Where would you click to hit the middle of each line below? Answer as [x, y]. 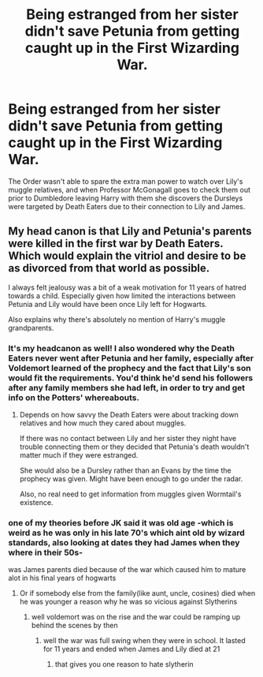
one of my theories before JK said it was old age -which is [121, 522]
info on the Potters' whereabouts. [74, 398]
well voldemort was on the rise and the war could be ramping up [136, 617]
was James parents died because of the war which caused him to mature [127, 570]
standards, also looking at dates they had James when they [124, 542]
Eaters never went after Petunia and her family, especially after [131, 358]
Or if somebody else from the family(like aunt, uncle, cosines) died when [137, 593]
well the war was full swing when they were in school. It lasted [144, 641]
